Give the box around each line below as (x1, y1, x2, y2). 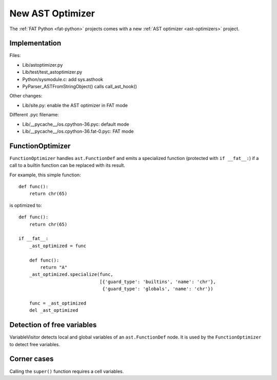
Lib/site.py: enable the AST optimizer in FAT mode (22, 102, 128, 108)
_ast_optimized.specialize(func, (29, 272, 114, 277)
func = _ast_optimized (29, 300, 87, 306)
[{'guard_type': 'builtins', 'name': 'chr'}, (99, 278, 216, 285)
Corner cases (9, 354, 54, 364)
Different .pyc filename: (9, 112, 59, 118)
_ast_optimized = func (29, 243, 87, 249)
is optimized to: (9, 202, 42, 208)
